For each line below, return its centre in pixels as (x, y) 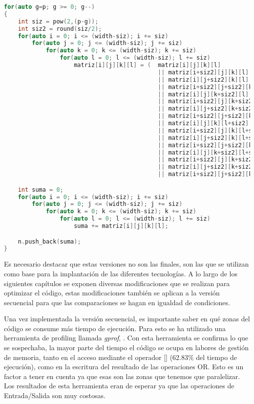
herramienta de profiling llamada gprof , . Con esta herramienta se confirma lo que (126, 338)
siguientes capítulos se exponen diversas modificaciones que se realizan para (117, 283)
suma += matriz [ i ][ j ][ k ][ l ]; (121, 226)
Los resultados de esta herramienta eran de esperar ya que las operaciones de (119, 386)
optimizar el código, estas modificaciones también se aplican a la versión (112, 293)
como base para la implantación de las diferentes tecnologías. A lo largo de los (121, 273)
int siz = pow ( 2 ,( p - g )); (58, 21)
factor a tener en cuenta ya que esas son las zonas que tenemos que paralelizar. (122, 376)
